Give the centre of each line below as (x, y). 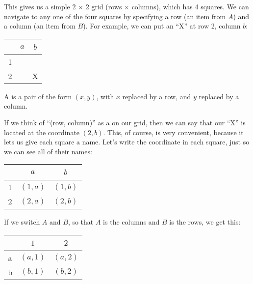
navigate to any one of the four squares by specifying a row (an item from (115, 16)
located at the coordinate (42, 132)
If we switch (22, 222)
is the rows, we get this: (205, 222)
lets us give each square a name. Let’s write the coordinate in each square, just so (127, 142)
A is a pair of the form (38, 96)
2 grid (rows (104, 6)
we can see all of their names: (48, 151)
